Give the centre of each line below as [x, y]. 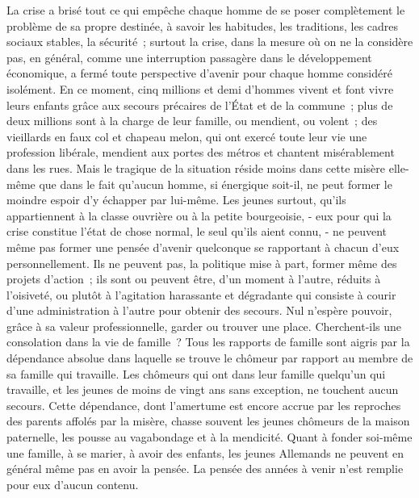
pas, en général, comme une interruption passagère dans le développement [189, 57]
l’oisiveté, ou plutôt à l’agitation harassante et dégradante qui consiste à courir [201, 294]
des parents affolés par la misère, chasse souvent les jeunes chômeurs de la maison [208, 421]
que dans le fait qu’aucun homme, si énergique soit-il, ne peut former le [216, 184]
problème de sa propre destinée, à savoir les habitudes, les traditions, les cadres [203, 25]
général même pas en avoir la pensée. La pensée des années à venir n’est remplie [205, 469]
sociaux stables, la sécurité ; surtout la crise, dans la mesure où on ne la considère [210, 42]
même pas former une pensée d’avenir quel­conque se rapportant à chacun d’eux [203, 247]
